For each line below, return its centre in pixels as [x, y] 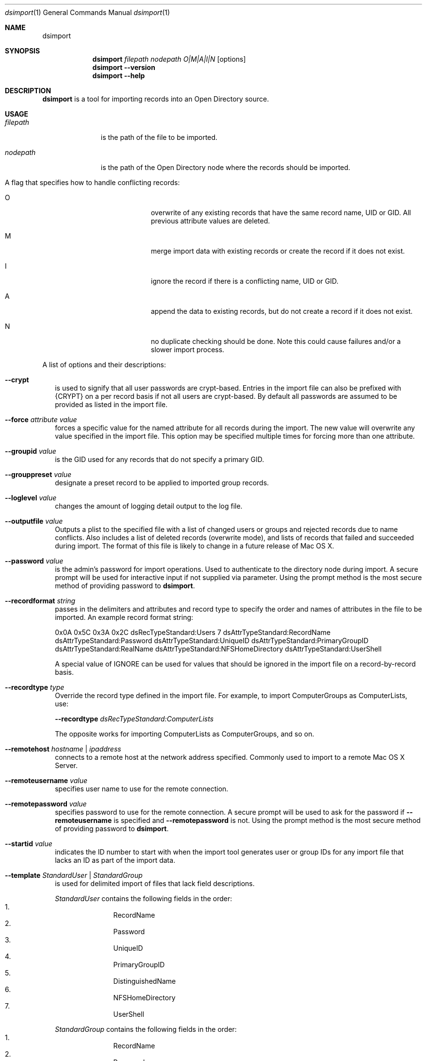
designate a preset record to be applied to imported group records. [162, 483]
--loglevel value [31, 498]
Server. [66, 765]
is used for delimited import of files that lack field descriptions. [155, 883]
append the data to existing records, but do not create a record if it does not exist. [282, 311]
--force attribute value [41, 419]
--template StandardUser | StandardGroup [74, 875]
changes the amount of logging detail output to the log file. [149, 506]
